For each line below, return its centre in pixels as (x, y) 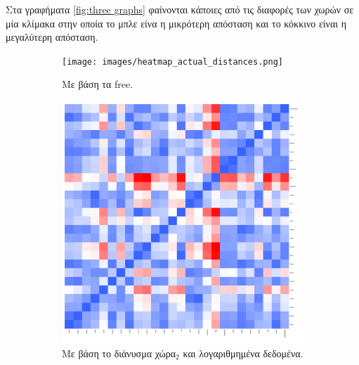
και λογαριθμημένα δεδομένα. (243, 353)
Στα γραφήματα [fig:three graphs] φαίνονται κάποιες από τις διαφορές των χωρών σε (180, 9)
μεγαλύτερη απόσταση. (52, 37)
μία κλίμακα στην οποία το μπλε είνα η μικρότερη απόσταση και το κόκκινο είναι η (176, 23)
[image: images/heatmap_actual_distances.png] (172, 62)
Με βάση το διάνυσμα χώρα (119, 353)
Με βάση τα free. (98, 84)
